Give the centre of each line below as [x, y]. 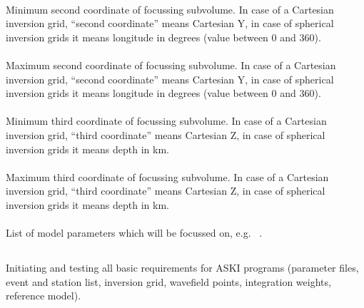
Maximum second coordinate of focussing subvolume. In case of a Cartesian [171, 65]
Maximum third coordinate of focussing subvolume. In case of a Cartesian [167, 176]
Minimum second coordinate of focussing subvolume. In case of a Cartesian [170, 9]
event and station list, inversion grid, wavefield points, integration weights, [168, 281]
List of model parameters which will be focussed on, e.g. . [134, 233]
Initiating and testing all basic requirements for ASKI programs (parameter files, [182, 268]
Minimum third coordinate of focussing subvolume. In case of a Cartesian [166, 121]
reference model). [44, 296]
